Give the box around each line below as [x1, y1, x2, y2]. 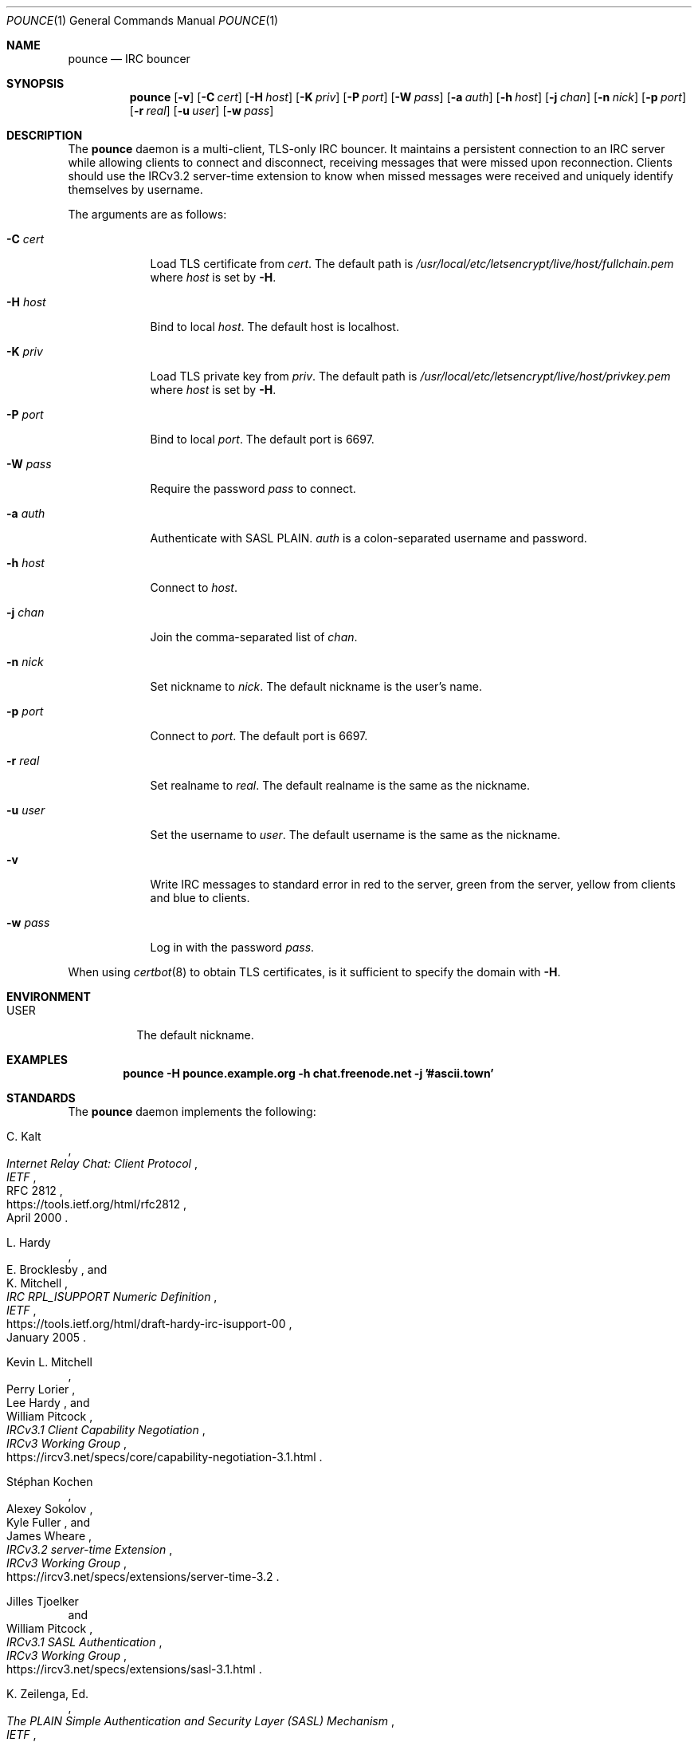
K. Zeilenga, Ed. [6, 1687, 88, 1701]
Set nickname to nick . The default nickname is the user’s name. [150, 680, 482, 693]
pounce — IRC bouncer [68, 52, 190, 65]
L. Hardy [6, 1236, 51, 1249]
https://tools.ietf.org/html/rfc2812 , [6, 1197, 187, 1211]
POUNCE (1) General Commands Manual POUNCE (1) [6, 14, 279, 27]
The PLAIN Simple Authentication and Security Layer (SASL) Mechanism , [6, 1714, 394, 1728]
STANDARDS [6, 1091, 76, 1105]
